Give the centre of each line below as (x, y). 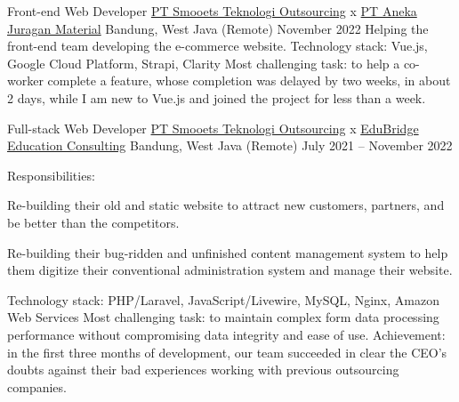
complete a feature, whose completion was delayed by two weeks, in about (249, 80)
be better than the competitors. (93, 222)
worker (25, 80)
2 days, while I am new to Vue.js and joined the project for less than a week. (217, 97)
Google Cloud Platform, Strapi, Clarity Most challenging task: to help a (204, 63)
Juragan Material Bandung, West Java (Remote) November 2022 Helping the (218, 28)
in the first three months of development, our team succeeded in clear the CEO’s (227, 352)
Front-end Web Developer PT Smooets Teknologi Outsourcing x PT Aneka (212, 11)
